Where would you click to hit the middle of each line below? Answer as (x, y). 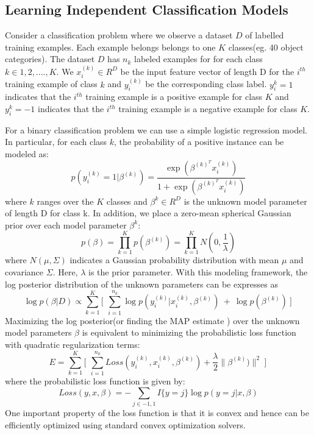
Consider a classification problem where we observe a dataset (119, 35)
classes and (127, 201)
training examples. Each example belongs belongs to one (110, 47)
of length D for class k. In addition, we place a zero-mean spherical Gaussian (148, 213)
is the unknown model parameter (245, 201)
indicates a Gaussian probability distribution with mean (174, 260)
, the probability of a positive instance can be (199, 142)
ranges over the (65, 201)
